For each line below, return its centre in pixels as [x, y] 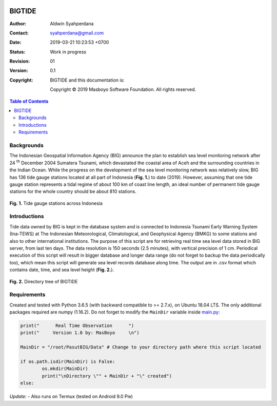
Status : [17, 52]
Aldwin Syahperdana [72, 24]
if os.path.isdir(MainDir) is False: [68, 362]
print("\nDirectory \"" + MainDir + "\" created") [107, 376]
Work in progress [68, 52]
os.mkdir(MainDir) [65, 369]
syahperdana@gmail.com [77, 33]
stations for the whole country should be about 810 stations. [73, 191]
